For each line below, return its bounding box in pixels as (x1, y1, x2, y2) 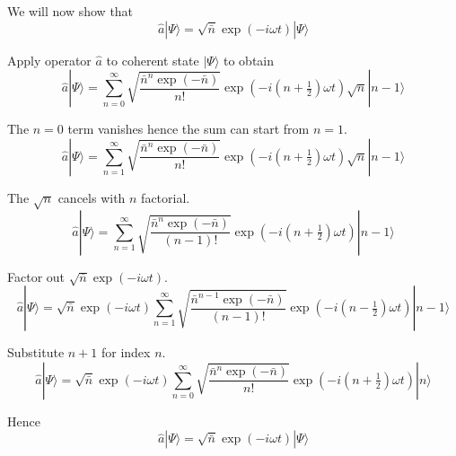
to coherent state (106, 50, 199, 69)
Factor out (7, 267, 66, 285)
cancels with (57, 188, 126, 206)
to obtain (223, 50, 275, 69)
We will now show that (7, 2, 134, 20)
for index (101, 343, 151, 362)
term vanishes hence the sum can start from (67, 119, 310, 138)
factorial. (141, 188, 190, 206)
